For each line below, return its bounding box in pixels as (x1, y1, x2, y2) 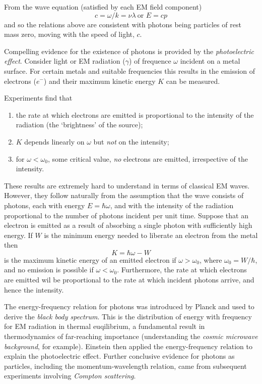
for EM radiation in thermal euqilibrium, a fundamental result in (4, 321, 205, 331)
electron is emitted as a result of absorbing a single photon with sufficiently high (4, 220, 252, 230)
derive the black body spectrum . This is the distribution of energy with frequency (4, 311, 252, 321)
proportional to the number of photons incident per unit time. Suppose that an (4, 210, 248, 220)
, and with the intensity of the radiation (110, 200, 234, 210)
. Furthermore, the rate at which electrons (117, 264, 247, 275)
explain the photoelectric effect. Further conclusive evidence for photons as (4, 351, 235, 361)
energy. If (4, 229, 33, 240)
